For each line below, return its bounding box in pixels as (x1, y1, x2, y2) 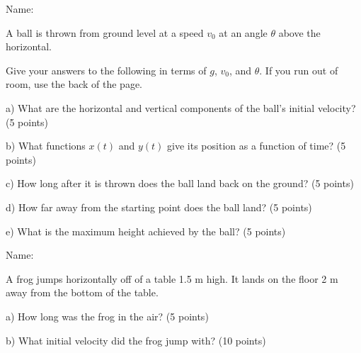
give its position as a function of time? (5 (167, 138, 346, 153)
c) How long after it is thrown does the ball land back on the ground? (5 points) (6, 176, 354, 191)
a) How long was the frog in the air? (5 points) (6, 308, 209, 323)
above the (278, 25, 321, 40)
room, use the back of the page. (6, 77, 142, 91)
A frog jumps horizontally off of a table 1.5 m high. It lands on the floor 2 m (6, 271, 338, 286)
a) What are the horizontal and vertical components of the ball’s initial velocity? (6, 100, 356, 115)
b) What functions (6, 138, 86, 153)
